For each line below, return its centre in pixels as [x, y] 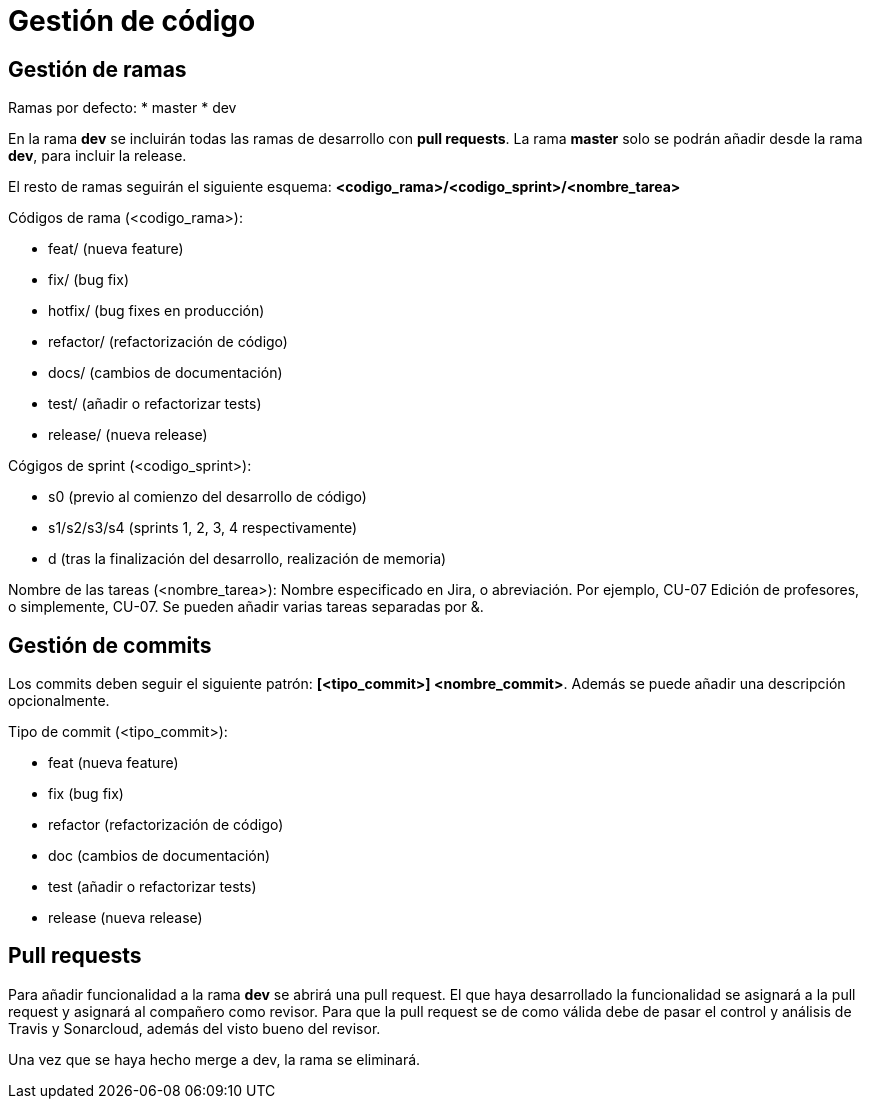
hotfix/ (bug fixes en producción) [156, 311]
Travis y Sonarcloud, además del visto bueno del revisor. [194, 1028]
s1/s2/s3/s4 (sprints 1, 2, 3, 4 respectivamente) [203, 528]
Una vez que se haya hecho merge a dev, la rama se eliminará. [214, 1059]
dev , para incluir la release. [97, 156]
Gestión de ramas [97, 69]
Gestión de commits [110, 645]
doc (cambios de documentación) [159, 856]
